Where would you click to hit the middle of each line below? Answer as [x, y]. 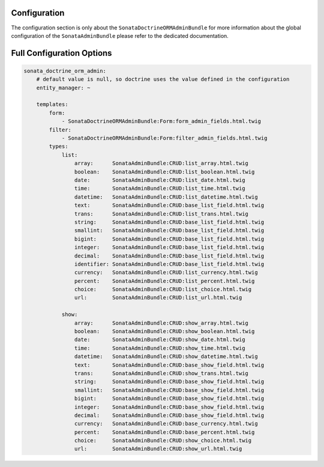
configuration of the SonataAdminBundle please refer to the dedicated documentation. [120, 35]
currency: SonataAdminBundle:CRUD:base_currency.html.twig [166, 424]
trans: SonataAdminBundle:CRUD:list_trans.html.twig [161, 214]
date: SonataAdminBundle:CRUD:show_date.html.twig [160, 340]
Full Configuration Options [61, 53]
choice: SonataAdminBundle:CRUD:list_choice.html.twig [163, 289]
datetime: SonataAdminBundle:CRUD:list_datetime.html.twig [166, 197]
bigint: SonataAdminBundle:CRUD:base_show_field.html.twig [169, 399]
